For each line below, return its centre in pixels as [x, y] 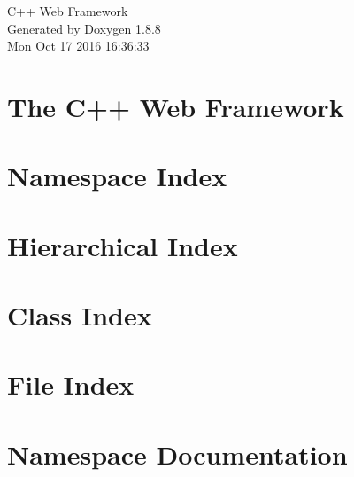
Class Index [80, 315]
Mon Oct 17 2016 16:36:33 [78, 46]
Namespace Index [117, 176]
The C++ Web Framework [176, 106]
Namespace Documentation [177, 454]
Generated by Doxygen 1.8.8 [84, 28]
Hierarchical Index [123, 245]
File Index [71, 384]
